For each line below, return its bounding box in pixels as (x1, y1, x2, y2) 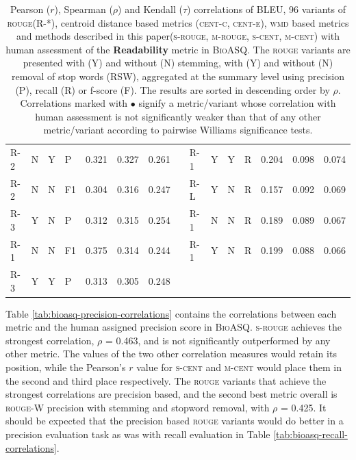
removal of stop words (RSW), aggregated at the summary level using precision (11, 68, 345, 83)
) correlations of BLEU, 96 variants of (187, 2, 346, 16)
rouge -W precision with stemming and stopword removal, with (5, 400, 270, 414)
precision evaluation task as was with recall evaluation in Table (5, 426, 270, 441)
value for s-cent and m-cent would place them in (136, 360, 342, 374)
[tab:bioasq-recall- (273, 426, 348, 441)
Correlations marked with (20, 96, 128, 110)
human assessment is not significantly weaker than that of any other (35, 109, 321, 123)
